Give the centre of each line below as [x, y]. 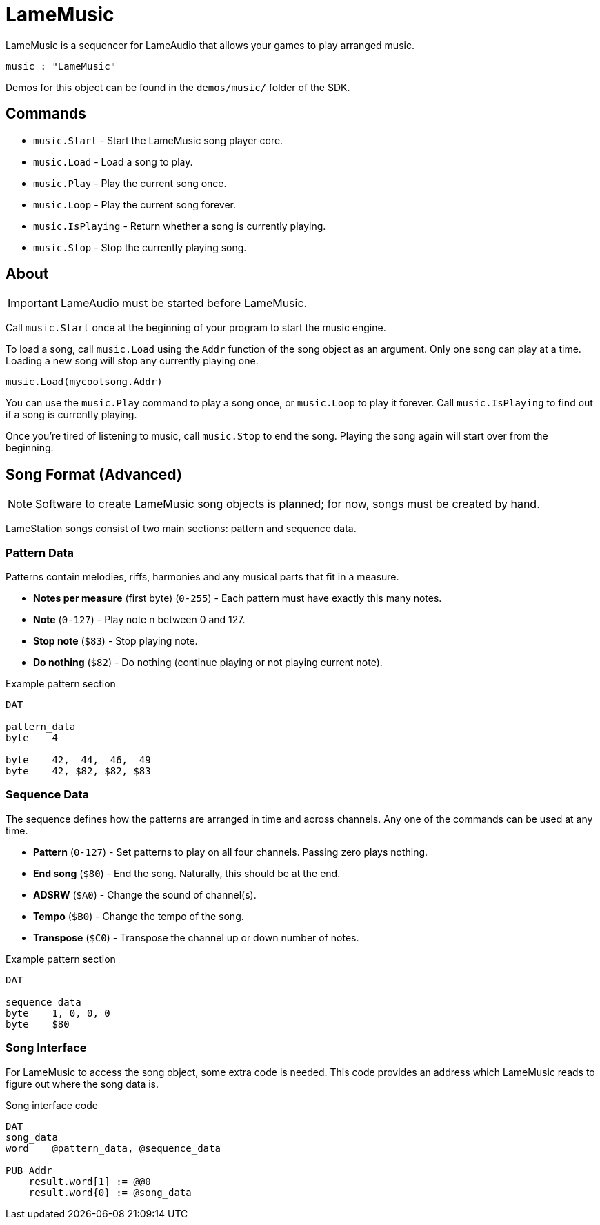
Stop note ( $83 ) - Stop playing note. [116, 641]
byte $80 [38, 1024]
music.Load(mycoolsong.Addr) [84, 382]
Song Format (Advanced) [94, 474]
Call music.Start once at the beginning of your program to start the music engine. [196, 328]
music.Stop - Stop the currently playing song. [140, 247]
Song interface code [52, 1105]
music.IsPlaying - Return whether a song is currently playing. [180, 226]
